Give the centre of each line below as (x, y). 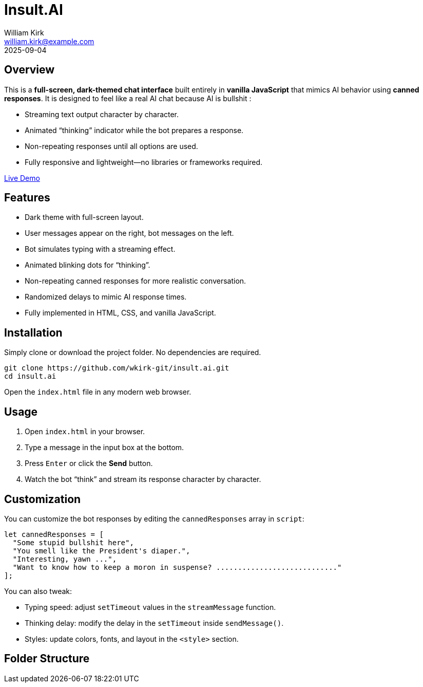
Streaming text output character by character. (102, 114)
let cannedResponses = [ (54, 534)
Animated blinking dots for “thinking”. (88, 265)
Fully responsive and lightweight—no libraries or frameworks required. (144, 162)
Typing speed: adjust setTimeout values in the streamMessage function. (150, 607)
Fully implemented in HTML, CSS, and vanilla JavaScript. (120, 313)
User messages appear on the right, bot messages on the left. (129, 233)
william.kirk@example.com (49, 41)
